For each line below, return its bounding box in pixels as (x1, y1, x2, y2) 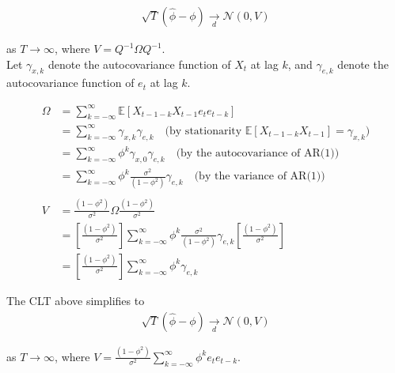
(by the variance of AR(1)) (194, 171, 325, 183)
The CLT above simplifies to (6, 292, 145, 308)
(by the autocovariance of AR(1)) (176, 148, 340, 160)
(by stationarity (165, 125, 242, 137)
